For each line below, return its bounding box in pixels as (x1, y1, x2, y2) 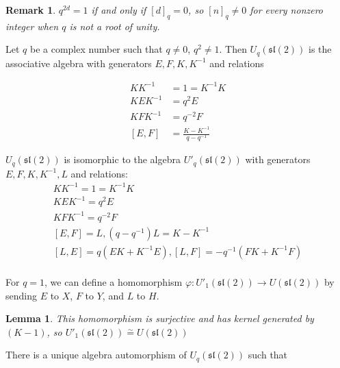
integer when (5, 19, 59, 33)
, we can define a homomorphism (44, 275, 183, 289)
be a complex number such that (29, 42, 163, 56)
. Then (219, 42, 247, 56)
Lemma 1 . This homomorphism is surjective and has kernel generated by (5, 311, 314, 326)
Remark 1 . (5, 3, 56, 16)
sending (5, 288, 37, 302)
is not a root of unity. (69, 19, 160, 33)
